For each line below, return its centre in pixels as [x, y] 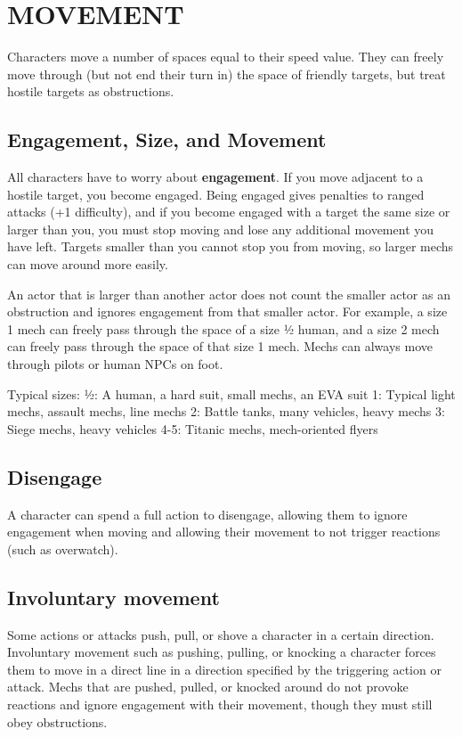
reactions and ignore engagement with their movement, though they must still [220, 704]
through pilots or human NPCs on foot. [115, 364]
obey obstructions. [57, 721]
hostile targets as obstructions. [91, 91]
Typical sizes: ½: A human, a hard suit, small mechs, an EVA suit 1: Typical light [231, 393]
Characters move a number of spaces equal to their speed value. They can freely [226, 57]
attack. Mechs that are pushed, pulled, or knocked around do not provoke [208, 687]
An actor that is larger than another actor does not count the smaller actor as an [229, 294]
